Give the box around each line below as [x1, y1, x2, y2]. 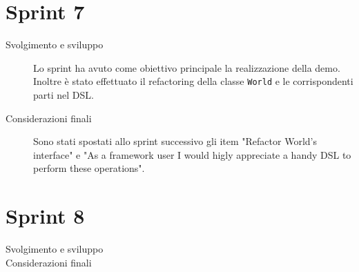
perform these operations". [33, 161, 145, 175]
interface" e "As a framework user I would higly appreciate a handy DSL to [33, 147, 351, 162]
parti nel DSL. [33, 87, 94, 101]
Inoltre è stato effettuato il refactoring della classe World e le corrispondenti [33, 74, 353, 88]
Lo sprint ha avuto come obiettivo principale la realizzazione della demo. [33, 60, 340, 75]
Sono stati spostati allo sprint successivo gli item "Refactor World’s [33, 134, 317, 148]
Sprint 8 [6, 202, 85, 230]
